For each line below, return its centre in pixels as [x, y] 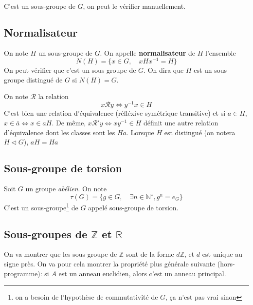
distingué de [45, 80]
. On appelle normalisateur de [148, 52]
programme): [23, 273]
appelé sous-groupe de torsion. [133, 207]
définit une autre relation [181, 122]
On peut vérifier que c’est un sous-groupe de [70, 70]
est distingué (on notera [200, 132]
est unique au [222, 254]
